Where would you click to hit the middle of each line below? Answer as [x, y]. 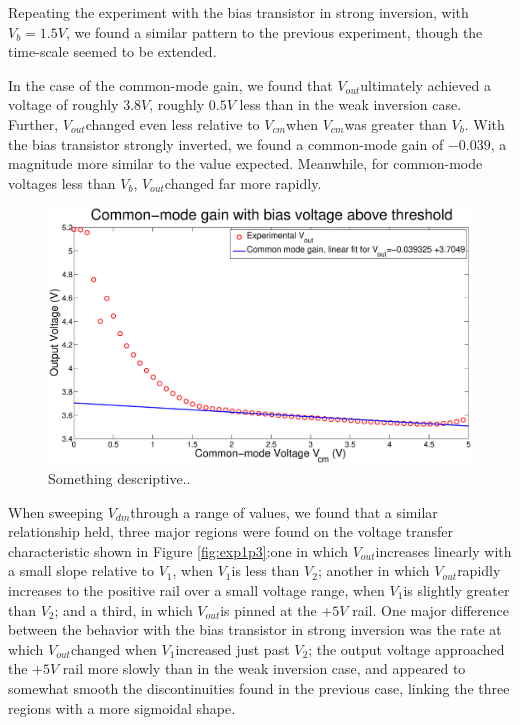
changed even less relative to [172, 123]
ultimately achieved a [425, 84]
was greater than [395, 123]
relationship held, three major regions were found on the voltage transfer [231, 531]
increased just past [232, 648]
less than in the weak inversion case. [350, 104]
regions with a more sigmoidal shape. [122, 707]
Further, [33, 123]
